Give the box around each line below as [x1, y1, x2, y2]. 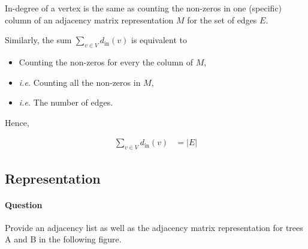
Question [5, 198, 43, 211]
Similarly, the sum [5, 34, 72, 46]
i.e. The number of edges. [19, 96, 113, 109]
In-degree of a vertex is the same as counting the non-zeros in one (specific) [5, 2, 282, 14]
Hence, [5, 116, 29, 128]
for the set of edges [187, 13, 257, 26]
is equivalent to [131, 34, 188, 46]
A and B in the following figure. [5, 233, 122, 245]
